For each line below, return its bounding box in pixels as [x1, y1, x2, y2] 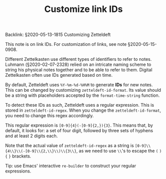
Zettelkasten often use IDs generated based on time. [5, 72, 113, 78]
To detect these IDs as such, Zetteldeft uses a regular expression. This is [5, 102, 154, 108]
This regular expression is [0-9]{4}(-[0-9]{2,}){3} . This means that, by [5, 122, 153, 128]
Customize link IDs [44, 3, 123, 15]
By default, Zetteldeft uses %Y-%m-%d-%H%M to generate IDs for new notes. [5, 82, 153, 88]
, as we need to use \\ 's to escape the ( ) [76, 148, 162, 154]
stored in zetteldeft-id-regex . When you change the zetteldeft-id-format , [5, 107, 162, 113]
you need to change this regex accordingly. [5, 113, 94, 119]
